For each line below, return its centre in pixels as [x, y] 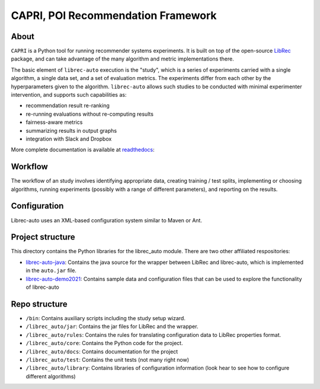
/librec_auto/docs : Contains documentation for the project [102, 351]
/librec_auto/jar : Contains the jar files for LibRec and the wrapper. [112, 327]
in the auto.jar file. [51, 270]
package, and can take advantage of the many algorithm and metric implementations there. [122, 59]
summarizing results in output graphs [71, 130]
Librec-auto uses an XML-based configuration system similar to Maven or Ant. [107, 220]
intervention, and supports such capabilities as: [69, 95]
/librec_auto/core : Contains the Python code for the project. [104, 343]
